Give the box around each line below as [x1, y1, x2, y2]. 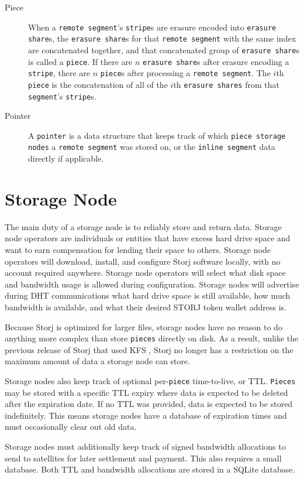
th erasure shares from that [173, 78, 279, 90]
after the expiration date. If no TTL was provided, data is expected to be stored [5, 398, 293, 410]
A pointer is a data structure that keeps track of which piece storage [28, 129, 286, 141]
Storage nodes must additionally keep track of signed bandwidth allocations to [5, 440, 286, 453]
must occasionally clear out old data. [5, 420, 137, 433]
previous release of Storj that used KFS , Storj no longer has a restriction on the [5, 343, 293, 355]
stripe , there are [28, 67, 91, 79]
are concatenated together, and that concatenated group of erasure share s [28, 43, 299, 56]
